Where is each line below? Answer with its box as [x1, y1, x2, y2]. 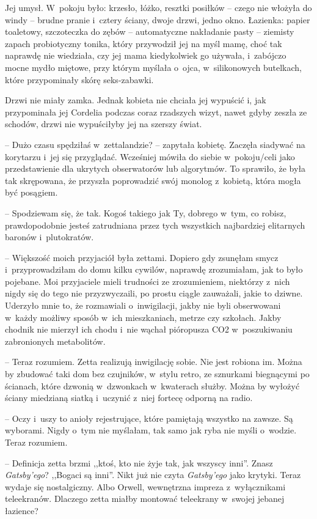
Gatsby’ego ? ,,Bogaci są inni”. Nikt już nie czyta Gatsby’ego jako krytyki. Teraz [5, 468, 301, 481]
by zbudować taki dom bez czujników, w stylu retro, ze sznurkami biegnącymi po [5, 367, 310, 380]
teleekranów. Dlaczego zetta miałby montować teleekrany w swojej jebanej [5, 492, 285, 505]
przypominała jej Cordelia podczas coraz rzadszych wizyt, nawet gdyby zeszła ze [5, 105, 307, 118]
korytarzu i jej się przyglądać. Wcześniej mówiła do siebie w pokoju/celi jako [5, 150, 295, 163]
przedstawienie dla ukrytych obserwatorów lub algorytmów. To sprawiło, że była [5, 162, 306, 175]
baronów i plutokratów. [5, 230, 94, 243]
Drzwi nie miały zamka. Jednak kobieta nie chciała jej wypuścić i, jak [5, 94, 266, 106]
